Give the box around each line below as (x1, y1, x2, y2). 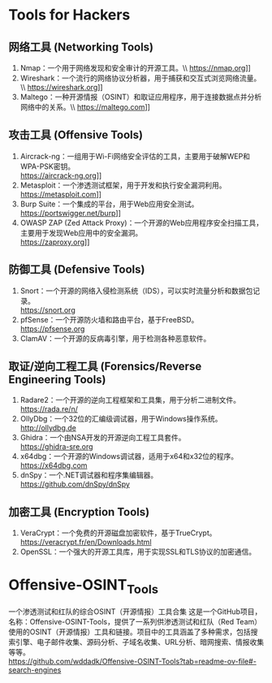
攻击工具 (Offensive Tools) (8, 128, 144, 142)
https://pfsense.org (19, 323, 85, 334)
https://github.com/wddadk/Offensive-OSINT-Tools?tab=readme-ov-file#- (8, 656, 257, 666)
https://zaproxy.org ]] (19, 237, 90, 247)
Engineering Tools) (8, 373, 107, 387)
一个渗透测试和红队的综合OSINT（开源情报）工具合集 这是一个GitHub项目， (8, 607, 262, 616)
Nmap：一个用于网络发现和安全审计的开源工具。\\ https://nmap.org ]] (19, 63, 252, 72)
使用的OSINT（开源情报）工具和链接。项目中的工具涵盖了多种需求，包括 (8, 627, 252, 637)
